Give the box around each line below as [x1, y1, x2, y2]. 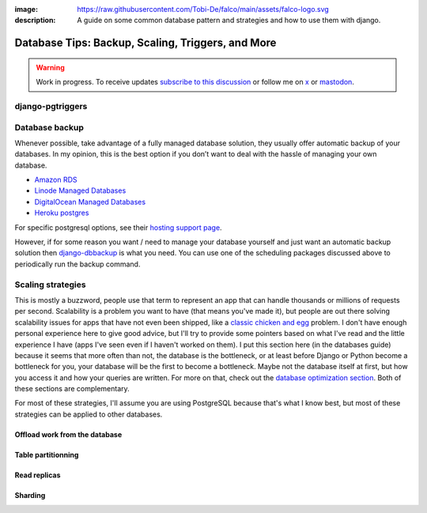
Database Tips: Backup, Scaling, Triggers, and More [14, 36, 277, 50]
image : [14, 5, 39, 13]
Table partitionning [14, 450, 79, 459]
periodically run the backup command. [14, 259, 141, 269]
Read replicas [14, 470, 61, 480]
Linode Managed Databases [34, 186, 127, 195]
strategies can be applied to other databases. [14, 409, 163, 419]
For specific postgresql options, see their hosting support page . [14, 222, 222, 232]
